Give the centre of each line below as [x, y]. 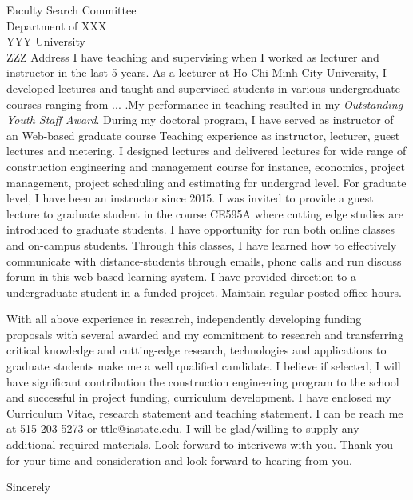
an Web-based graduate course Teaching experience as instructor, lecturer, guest [203, 135]
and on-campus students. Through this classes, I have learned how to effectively [202, 244]
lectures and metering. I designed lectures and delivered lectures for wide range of [206, 151]
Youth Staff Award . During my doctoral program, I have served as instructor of [200, 120]
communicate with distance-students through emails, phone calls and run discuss [204, 260]
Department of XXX [57, 25]
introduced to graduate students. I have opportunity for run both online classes [201, 229]
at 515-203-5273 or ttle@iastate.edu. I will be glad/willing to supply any [183, 428]
